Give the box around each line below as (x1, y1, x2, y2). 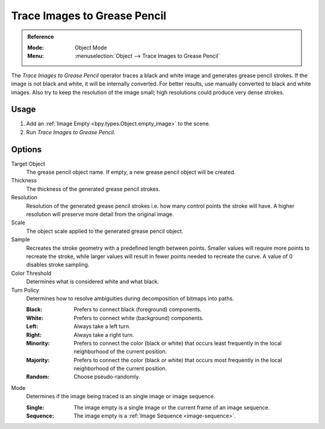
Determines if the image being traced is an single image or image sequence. (26, 393, 215, 400)
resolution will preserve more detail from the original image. (26, 211, 174, 218)
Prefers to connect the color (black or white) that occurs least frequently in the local (73, 339, 282, 347)
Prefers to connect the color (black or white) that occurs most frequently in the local (73, 356, 282, 363)
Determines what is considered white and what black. (26, 278, 159, 285)
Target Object (11, 160, 45, 167)
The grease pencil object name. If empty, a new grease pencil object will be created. (26, 168, 236, 176)
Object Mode (75, 44, 108, 51)
